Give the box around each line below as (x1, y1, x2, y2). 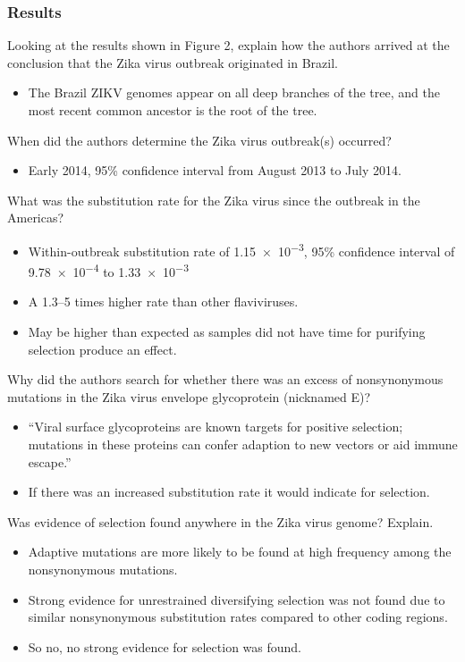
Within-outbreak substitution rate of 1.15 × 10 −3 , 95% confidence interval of (28, 239, 455, 260)
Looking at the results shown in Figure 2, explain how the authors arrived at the (7, 36, 450, 54)
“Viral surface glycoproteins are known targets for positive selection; (28, 417, 403, 436)
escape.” (28, 452, 72, 471)
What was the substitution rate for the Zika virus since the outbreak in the (7, 190, 420, 209)
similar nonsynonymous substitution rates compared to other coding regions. (28, 608, 448, 626)
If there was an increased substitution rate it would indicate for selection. (28, 482, 430, 501)
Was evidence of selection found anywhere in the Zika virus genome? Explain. (7, 512, 434, 531)
